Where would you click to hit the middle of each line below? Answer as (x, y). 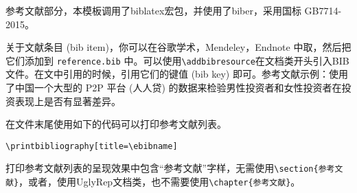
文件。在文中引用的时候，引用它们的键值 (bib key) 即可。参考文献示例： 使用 (177, 74)
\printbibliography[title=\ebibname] (92, 146)
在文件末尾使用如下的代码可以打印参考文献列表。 (116, 124)
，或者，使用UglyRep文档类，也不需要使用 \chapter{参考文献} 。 (160, 182)
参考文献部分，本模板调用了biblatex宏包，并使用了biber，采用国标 (153, 10)
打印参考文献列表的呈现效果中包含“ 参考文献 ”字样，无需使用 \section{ (162, 168)
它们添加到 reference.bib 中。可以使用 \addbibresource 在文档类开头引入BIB (177, 60)
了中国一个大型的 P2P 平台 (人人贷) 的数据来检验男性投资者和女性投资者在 (174, 88)
